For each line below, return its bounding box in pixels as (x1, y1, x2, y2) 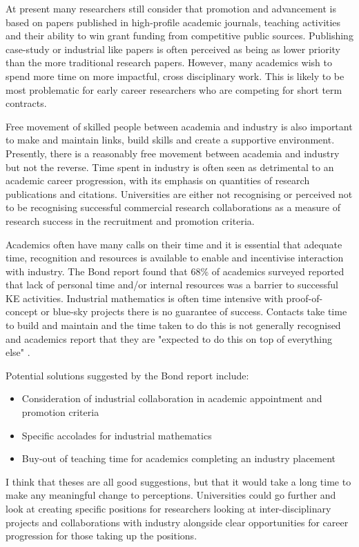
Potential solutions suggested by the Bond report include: (6, 368, 249, 382)
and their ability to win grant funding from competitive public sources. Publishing (6, 28, 353, 43)
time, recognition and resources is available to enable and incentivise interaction (6, 250, 344, 265)
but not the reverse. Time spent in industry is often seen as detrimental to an (6, 159, 334, 174)
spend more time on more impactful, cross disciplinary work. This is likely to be (6, 68, 345, 83)
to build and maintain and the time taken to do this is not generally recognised (6, 318, 341, 332)
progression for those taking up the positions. (6, 528, 197, 543)
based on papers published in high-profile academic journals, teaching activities (6, 14, 341, 29)
